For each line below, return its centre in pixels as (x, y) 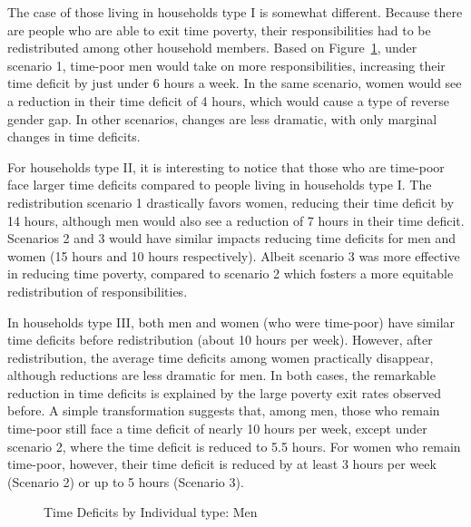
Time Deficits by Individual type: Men (151, 512)
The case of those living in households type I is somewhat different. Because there (235, 12)
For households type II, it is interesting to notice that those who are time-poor (226, 166)
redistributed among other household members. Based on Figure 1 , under (212, 48)
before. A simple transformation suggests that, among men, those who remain (224, 410)
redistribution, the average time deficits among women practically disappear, (221, 357)
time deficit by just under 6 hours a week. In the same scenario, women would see (235, 83)
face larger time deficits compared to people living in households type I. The (220, 185)
